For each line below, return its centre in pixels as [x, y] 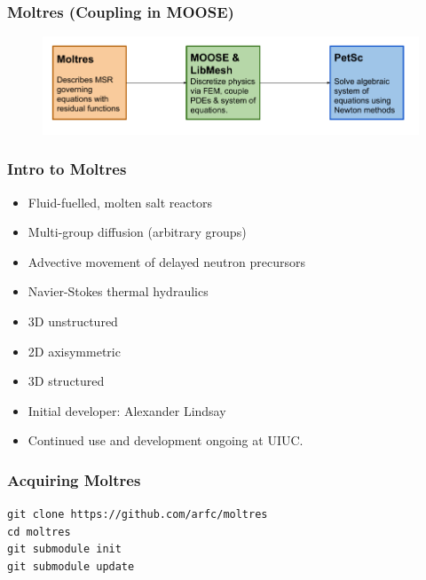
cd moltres [39, 532]
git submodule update [71, 567]
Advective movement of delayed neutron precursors [166, 261]
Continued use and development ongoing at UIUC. [166, 440]
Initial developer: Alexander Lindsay [127, 410]
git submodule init [64, 549]
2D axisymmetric [74, 351]
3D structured [66, 381]
